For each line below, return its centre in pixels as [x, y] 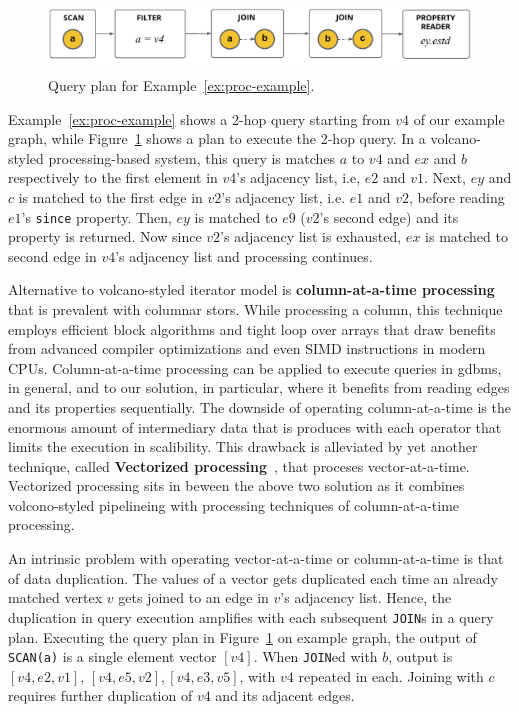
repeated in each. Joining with [391, 675]
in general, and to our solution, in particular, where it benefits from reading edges [259, 387]
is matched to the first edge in [110, 196]
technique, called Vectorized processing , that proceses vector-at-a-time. [239, 465]
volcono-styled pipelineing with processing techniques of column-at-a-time [234, 504]
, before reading [457, 196]
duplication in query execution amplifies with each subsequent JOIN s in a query [251, 616]
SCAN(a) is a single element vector [112, 656]
